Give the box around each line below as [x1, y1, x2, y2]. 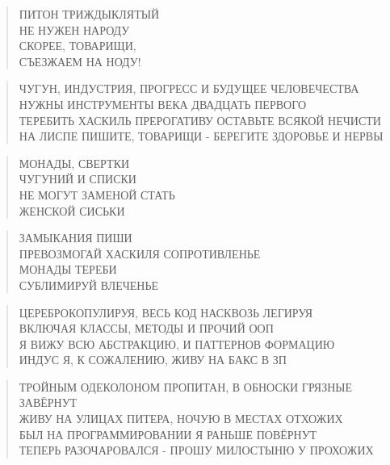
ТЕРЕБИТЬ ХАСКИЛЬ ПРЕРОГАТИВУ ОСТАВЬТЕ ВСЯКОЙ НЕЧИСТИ [19, 111, 381, 128]
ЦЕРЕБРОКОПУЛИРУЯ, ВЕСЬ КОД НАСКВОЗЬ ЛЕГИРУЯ [19, 304, 312, 320]
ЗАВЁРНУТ [19, 394, 78, 411]
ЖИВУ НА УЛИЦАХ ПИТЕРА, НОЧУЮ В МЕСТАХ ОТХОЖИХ [19, 410, 343, 427]
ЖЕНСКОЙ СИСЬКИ [19, 202, 125, 219]
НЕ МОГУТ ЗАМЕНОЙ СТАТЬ [19, 186, 175, 203]
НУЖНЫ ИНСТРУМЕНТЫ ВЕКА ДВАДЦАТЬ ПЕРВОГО [19, 95, 306, 112]
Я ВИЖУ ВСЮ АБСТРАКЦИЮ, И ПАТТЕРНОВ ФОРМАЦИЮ [19, 335, 335, 352]
